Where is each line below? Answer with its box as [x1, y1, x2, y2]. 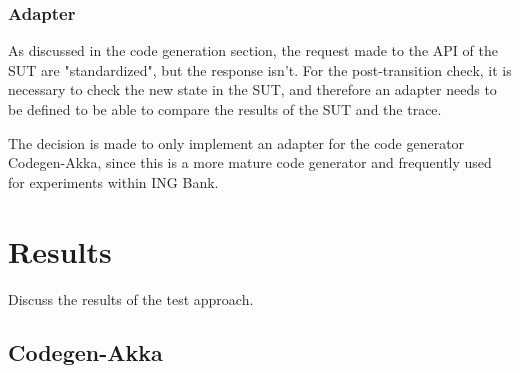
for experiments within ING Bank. [8, 171, 219, 192]
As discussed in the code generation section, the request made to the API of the [8, 40, 498, 61]
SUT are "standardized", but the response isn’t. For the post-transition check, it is [8, 59, 512, 80]
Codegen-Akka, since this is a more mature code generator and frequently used [8, 152, 492, 173]
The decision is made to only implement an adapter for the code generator [8, 132, 465, 153]
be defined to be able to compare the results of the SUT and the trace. [8, 99, 442, 119]
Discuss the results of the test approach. [8, 288, 254, 309]
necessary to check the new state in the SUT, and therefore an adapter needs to [8, 79, 497, 100]
